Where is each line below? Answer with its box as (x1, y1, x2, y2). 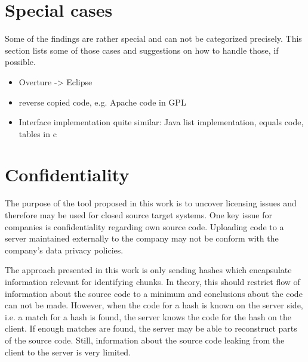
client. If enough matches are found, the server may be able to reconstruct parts (5, 322, 297, 335)
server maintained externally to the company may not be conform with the (5, 232, 279, 245)
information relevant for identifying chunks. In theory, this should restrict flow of (5, 275, 300, 287)
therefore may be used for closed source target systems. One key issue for (5, 209, 272, 221)
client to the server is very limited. (5, 345, 131, 358)
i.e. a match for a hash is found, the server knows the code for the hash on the (5, 310, 292, 323)
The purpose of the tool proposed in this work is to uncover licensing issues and (5, 197, 297, 209)
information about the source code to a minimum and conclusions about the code (5, 287, 303, 299)
